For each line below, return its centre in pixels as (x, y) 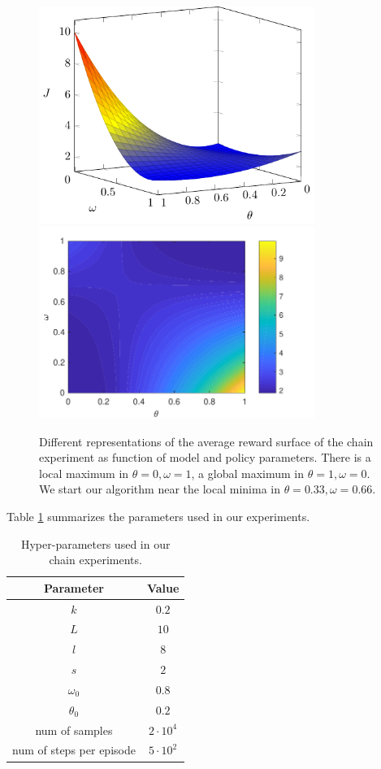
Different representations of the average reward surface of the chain (206, 441)
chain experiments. (95, 560)
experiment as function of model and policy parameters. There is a (205, 457)
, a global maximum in (248, 473)
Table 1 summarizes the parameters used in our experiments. (158, 516)
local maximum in (84, 473)
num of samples (74, 730)
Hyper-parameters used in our (95, 543)
